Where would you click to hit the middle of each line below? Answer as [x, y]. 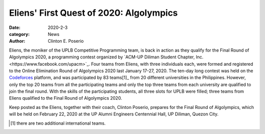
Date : [15, 27]
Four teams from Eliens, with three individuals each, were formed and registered [172, 64]
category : [19, 34]
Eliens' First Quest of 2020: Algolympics [93, 13]
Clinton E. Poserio [66, 41]
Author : [17, 41]
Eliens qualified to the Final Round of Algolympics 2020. [66, 98]
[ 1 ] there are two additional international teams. [58, 123]
